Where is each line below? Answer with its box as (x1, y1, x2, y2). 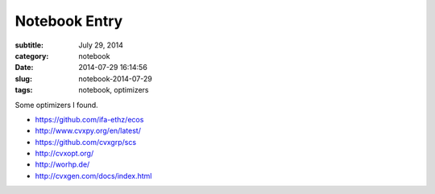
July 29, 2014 (78, 40, 124, 50)
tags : (14, 85, 33, 95)
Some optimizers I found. (14, 100, 98, 109)
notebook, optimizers (78, 85, 149, 95)
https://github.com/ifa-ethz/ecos (35, 114, 144, 124)
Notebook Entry (14, 12, 123, 30)
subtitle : (14, 40, 44, 50)
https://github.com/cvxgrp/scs (35, 137, 137, 147)
